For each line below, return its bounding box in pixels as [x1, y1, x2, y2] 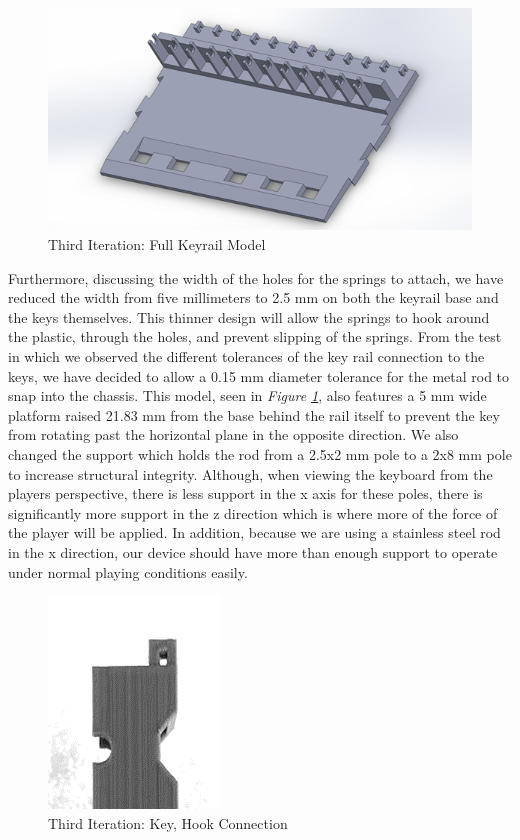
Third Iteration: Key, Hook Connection [48, 812, 288, 833]
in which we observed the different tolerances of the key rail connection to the [8, 346, 485, 367]
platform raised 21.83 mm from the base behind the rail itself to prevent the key [8, 404, 500, 425]
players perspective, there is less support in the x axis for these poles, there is [8, 483, 483, 504]
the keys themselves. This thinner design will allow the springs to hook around [8, 306, 490, 327]
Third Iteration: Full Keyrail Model [48, 234, 266, 255]
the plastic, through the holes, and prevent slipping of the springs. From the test [8, 326, 502, 347]
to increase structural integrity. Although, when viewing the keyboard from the [8, 463, 493, 484]
